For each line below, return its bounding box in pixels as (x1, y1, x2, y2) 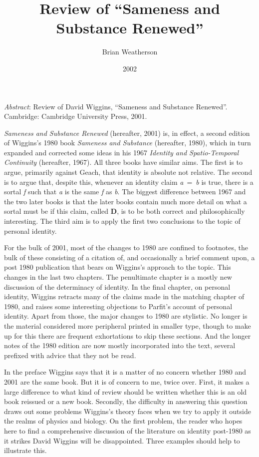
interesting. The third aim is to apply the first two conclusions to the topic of (4, 216, 241, 226)
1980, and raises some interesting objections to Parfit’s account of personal (4, 301, 233, 311)
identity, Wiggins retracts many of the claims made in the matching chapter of (4, 291, 245, 302)
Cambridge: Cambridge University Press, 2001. (4, 111, 147, 121)
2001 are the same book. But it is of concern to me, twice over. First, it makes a (4, 376, 250, 387)
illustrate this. (4, 445, 47, 456)
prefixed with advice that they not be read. (4, 350, 136, 360)
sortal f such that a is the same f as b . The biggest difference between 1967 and (4, 186, 246, 197)
